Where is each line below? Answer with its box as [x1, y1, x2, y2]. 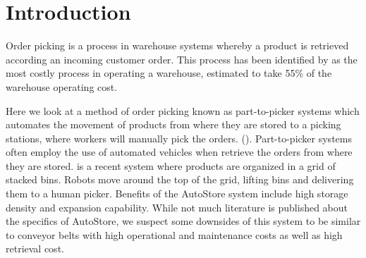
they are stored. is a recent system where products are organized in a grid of [6, 158, 336, 173]
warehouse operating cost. [6, 79, 118, 94]
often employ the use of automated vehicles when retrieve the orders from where [6, 145, 353, 159]
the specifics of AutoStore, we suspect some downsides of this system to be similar [6, 214, 361, 228]
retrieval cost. [6, 241, 64, 256]
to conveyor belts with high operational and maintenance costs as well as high [6, 227, 343, 242]
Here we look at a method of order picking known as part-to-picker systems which [6, 103, 360, 118]
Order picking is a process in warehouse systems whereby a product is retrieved [6, 38, 349, 53]
